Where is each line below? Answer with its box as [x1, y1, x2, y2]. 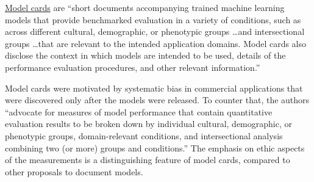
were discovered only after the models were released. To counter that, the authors [5, 93, 310, 106]
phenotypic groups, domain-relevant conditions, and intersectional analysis [5, 129, 283, 142]
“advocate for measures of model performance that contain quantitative [5, 105, 273, 118]
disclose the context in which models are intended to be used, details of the [5, 49, 286, 62]
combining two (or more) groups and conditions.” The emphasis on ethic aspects [5, 141, 305, 154]
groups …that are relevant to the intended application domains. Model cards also [5, 37, 307, 49]
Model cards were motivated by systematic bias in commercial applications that [5, 81, 303, 94]
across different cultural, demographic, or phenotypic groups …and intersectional [5, 25, 305, 38]
